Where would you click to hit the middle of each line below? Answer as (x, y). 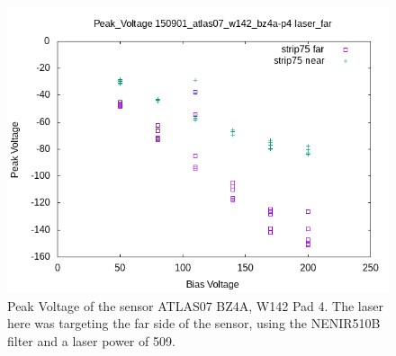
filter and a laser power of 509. (91, 340)
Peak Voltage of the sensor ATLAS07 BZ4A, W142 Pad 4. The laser (195, 305)
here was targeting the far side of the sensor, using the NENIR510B (194, 323)
